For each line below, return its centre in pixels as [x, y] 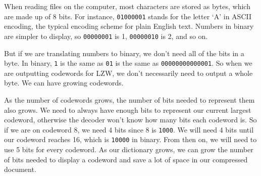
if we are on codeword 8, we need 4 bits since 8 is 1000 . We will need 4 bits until [129, 129]
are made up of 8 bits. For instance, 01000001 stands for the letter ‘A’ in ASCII [128, 16]
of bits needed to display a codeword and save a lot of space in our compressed [126, 159]
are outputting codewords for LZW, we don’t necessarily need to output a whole [128, 73]
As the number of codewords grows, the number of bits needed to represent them [129, 99]
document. [20, 169]
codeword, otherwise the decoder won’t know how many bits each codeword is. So [130, 120]
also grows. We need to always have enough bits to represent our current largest [128, 109]
